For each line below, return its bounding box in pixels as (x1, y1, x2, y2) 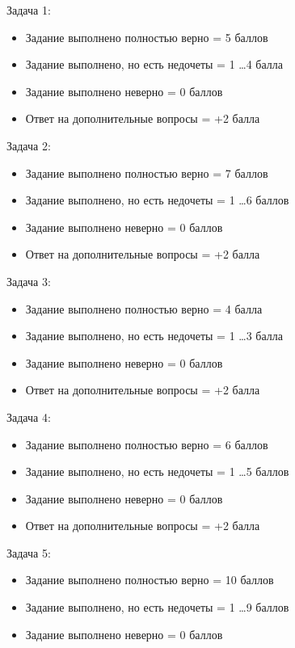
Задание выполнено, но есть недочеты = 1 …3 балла (25, 327, 284, 344)
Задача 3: (6, 272, 51, 289)
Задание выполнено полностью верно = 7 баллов (25, 164, 268, 181)
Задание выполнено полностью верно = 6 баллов (25, 436, 268, 452)
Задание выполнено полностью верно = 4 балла (25, 300, 263, 317)
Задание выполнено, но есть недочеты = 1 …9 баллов (25, 599, 289, 616)
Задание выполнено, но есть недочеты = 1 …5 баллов (25, 463, 289, 480)
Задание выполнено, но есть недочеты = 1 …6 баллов (25, 191, 289, 208)
